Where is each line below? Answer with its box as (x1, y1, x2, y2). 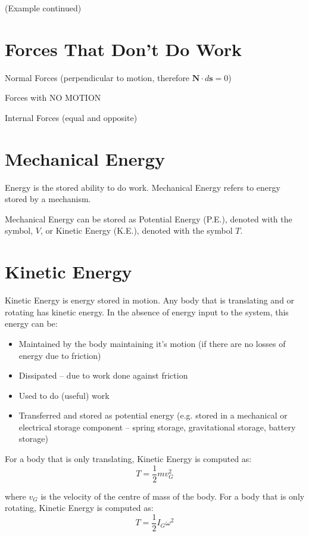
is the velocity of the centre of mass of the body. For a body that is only (40, 489, 305, 502)
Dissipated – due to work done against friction (18, 369, 188, 382)
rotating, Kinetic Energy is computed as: (5, 501, 154, 514)
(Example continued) (5, 2, 82, 14)
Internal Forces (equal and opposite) (5, 111, 138, 123)
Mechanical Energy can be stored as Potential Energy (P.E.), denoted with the (5, 212, 292, 225)
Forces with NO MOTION (5, 91, 101, 104)
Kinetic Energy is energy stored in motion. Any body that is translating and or (5, 294, 295, 306)
